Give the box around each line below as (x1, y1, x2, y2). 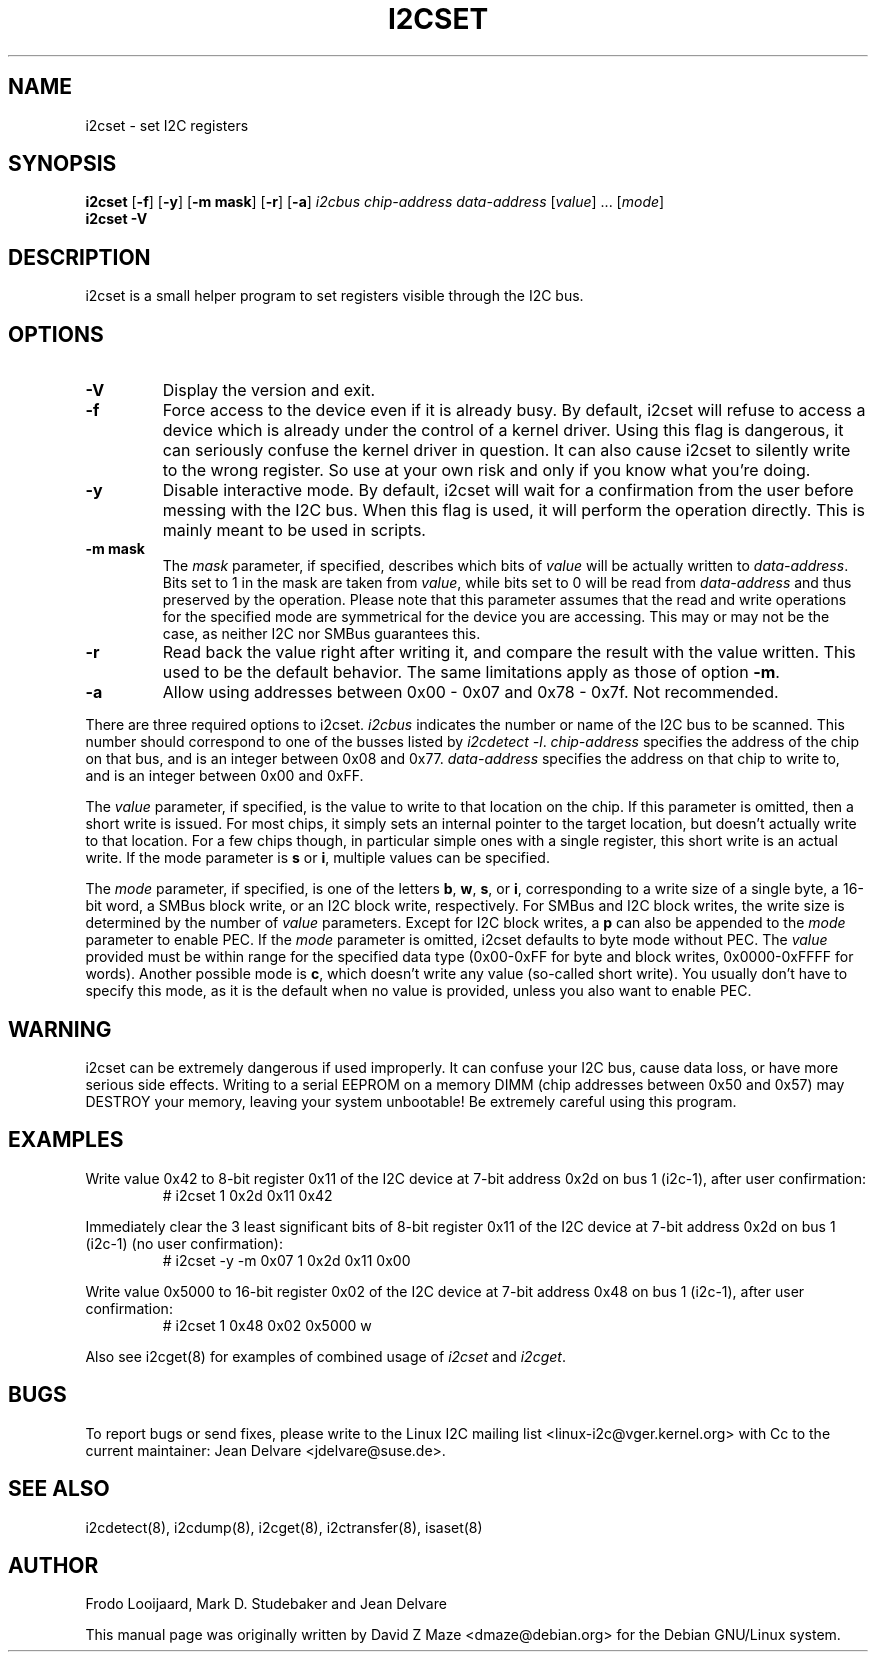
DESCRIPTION (8, 244, 151, 270)
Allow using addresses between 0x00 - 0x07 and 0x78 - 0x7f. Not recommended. (162, 682, 779, 703)
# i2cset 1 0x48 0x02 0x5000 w (162, 1316, 372, 1334)
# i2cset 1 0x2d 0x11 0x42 (162, 1186, 333, 1204)
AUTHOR (8, 1552, 99, 1578)
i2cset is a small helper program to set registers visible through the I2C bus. (85, 287, 584, 305)
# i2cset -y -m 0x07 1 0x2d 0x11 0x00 (162, 1251, 411, 1269)
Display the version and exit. (162, 380, 376, 401)
